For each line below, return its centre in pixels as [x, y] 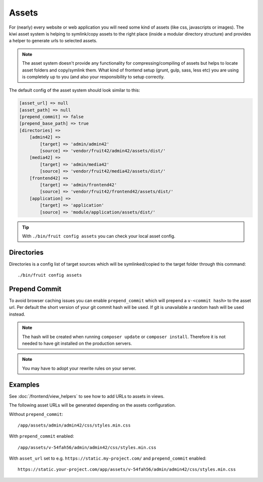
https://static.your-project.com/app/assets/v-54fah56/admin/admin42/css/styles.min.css [127, 470]
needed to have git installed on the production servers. [77, 343]
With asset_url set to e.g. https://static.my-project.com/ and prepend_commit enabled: [108, 458]
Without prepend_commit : [36, 414]
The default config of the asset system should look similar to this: [75, 90]
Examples [24, 384]
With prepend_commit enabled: [41, 436]
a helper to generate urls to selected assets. [53, 41]
